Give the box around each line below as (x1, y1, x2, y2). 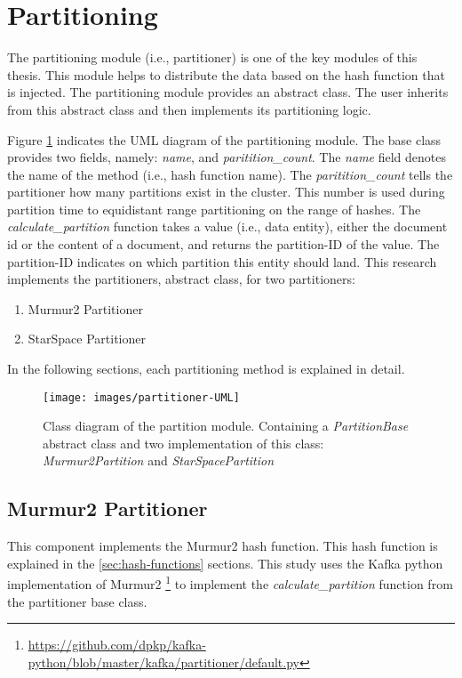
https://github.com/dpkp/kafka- (28, 635, 206, 654)
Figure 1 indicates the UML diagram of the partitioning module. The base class (7, 130, 442, 149)
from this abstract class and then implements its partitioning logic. (7, 100, 371, 118)
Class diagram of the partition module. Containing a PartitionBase (43, 416, 409, 435)
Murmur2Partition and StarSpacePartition (43, 451, 275, 470)
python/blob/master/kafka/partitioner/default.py (28, 652, 299, 671)
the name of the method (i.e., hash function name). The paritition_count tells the (7, 165, 453, 183)
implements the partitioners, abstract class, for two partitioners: (7, 270, 355, 288)
